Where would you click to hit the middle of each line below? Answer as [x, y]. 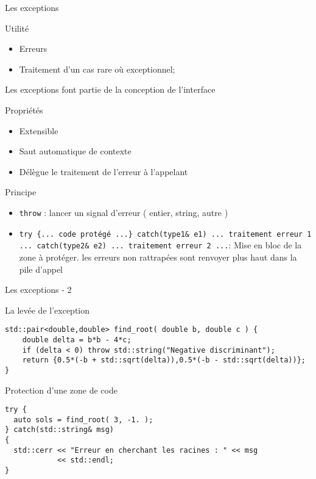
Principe [21, 192]
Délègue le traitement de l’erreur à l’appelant [104, 171]
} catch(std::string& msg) [59, 430]
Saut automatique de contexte [75, 151]
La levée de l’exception [47, 310]
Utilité [17, 28]
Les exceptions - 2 [38, 290]
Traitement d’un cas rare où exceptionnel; [97, 69]
